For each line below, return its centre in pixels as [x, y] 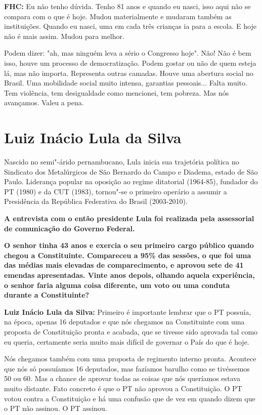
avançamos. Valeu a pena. [44, 102]
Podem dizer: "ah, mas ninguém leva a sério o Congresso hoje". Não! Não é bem [128, 53]
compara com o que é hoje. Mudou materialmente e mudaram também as [118, 16]
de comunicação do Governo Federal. [70, 228]
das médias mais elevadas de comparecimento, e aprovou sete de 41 [124, 265]
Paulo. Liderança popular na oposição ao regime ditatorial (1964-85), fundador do [131, 181]
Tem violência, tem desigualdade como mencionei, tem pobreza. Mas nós [117, 92]
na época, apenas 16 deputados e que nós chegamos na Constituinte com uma [124, 322]
